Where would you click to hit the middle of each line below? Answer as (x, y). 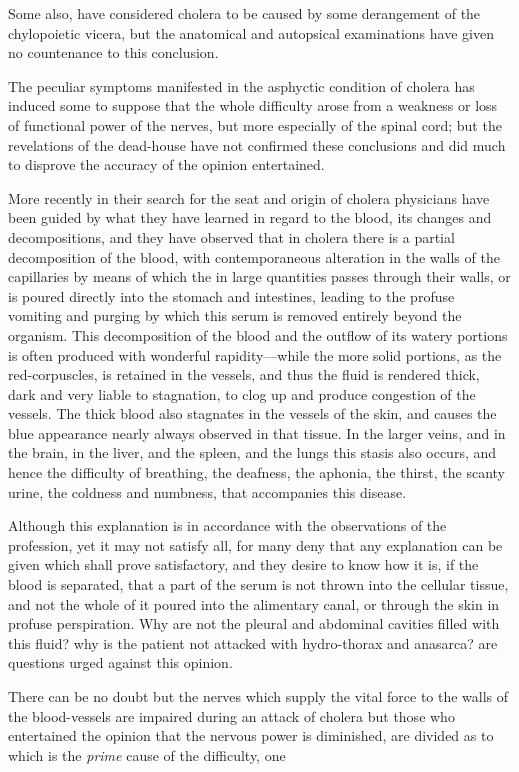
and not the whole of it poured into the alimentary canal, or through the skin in (254, 603)
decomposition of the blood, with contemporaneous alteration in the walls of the (254, 256)
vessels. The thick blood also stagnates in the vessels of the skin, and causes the (252, 413)
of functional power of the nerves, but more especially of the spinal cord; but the (255, 124)
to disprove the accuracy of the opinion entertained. (166, 164)
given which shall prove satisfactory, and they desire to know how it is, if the (243, 564)
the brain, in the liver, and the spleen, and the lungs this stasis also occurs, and (252, 452)
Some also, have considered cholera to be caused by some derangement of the (244, 13)
